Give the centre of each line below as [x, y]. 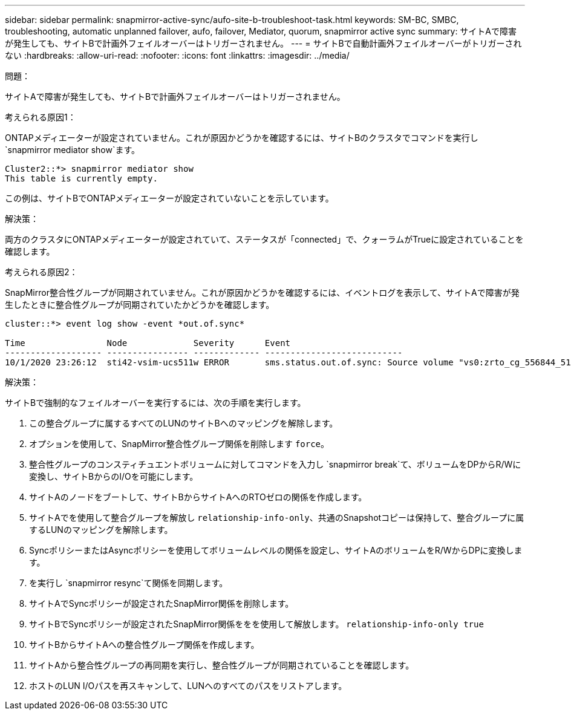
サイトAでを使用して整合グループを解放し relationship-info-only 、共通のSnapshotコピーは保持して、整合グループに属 [277, 517]
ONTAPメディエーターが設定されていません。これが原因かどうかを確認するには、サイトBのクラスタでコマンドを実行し [242, 138]
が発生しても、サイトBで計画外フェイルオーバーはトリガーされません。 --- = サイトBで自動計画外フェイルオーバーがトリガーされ [263, 43]
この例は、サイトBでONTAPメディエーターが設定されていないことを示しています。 [169, 198]
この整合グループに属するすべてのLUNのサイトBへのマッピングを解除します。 [184, 423]
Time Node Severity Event [148, 343]
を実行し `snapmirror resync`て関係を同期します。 [129, 583]
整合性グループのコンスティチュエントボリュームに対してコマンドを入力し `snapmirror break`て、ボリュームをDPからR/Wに [275, 464]
